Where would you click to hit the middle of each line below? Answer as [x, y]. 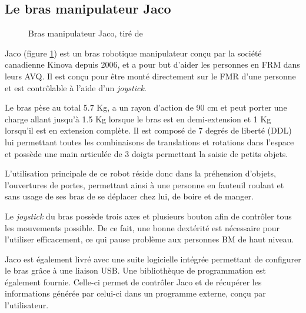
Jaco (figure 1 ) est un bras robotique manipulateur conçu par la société [133, 53]
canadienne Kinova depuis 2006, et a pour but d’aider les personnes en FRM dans [152, 64]
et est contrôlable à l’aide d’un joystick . [76, 87]
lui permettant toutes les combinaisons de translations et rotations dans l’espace [149, 141]
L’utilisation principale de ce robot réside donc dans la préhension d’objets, [140, 173]
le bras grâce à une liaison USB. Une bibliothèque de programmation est [135, 270]
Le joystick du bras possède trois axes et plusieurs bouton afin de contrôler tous [148, 216]
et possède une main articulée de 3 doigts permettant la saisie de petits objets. [147, 153]
